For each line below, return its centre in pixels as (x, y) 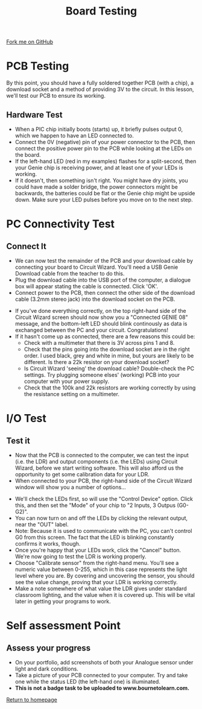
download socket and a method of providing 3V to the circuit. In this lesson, (100, 89)
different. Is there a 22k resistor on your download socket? (97, 362)
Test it (18, 440)
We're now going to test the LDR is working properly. (80, 556)
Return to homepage (32, 699)
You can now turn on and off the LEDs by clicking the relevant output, (101, 518)
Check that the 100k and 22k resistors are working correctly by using (110, 388)
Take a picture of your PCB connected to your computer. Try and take (101, 675)
